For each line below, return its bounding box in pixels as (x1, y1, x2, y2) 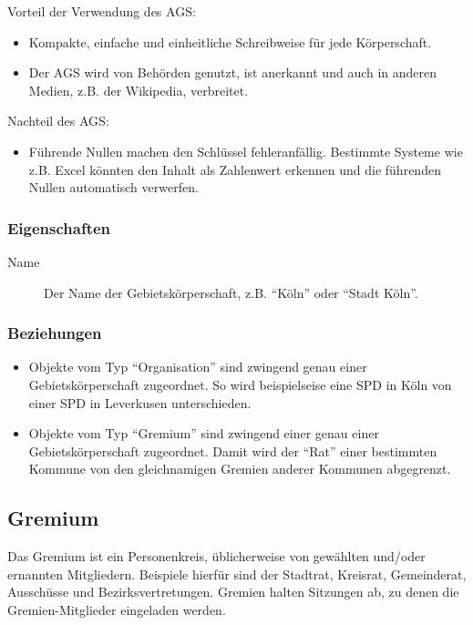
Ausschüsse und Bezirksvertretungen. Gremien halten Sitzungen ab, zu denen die (7, 582, 459, 601)
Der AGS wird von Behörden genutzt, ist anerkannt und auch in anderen (28, 63, 437, 82)
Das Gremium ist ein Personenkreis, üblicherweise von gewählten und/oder (7, 547, 426, 566)
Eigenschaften (7, 216, 111, 239)
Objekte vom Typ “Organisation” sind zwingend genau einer (28, 357, 367, 376)
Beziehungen (7, 322, 102, 344)
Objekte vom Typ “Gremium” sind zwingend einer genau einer (28, 424, 379, 443)
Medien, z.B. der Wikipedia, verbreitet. (28, 80, 249, 99)
